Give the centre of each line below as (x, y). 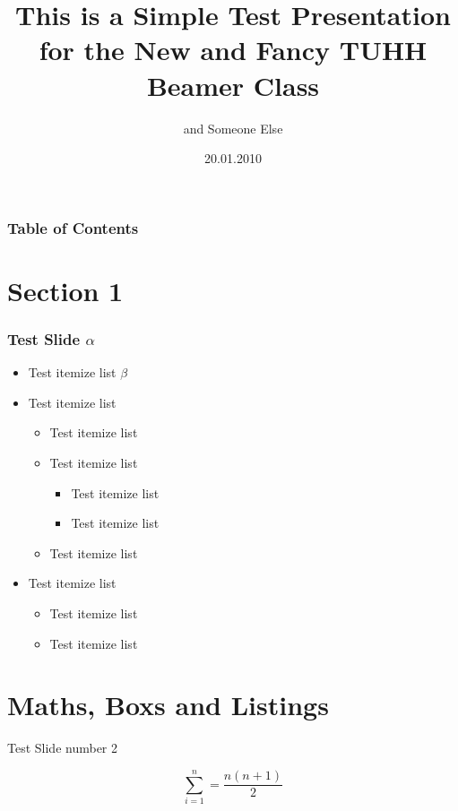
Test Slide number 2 (63, 748)
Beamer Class (233, 85)
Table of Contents (73, 227)
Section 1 (65, 290)
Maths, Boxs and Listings (168, 705)
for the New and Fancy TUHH (233, 50)
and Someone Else (233, 128)
